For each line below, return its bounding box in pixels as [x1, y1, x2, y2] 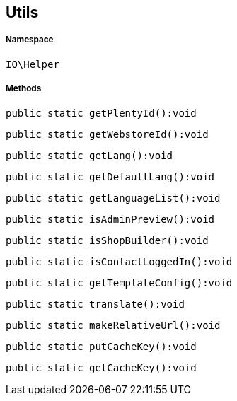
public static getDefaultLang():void [6, 170, 215, 182]
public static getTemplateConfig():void [6, 277, 233, 289]
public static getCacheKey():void [6, 361, 197, 373]
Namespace [6, 35, 54, 45]
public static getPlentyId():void [6, 107, 197, 119]
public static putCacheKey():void [6, 340, 197, 352]
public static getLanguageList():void [6, 192, 221, 204]
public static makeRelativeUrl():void [6, 319, 221, 331]
